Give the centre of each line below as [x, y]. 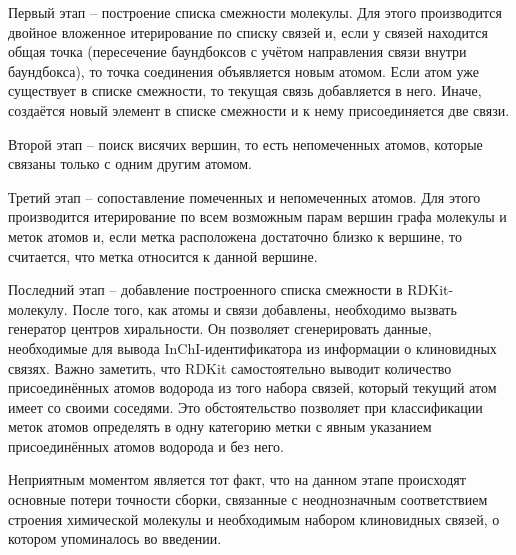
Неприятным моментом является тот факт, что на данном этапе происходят [237, 479]
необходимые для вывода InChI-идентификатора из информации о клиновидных [252, 347]
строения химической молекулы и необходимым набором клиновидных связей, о [254, 518]
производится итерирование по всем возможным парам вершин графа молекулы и [257, 216]
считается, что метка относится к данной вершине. [163, 255]
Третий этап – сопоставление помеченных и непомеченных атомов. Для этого [244, 196]
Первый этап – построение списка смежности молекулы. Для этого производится [255, 12]
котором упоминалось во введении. [115, 538]
